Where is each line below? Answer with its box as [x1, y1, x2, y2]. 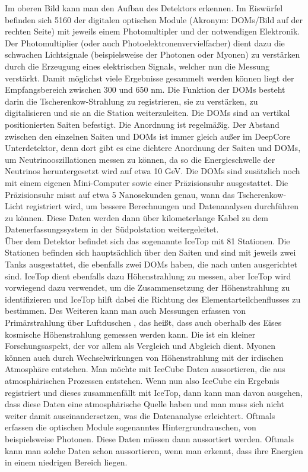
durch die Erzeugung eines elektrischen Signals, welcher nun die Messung [5, 59, 270, 72]
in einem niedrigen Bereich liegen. [5, 456, 128, 468]
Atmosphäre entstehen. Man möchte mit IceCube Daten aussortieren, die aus [5, 363, 285, 375]
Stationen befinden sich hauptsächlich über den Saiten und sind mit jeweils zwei [5, 246, 296, 259]
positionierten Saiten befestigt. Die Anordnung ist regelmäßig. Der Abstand [5, 118, 280, 130]
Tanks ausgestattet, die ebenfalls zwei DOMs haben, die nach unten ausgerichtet [5, 258, 298, 270]
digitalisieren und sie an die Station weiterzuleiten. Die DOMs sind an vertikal [5, 106, 290, 119]
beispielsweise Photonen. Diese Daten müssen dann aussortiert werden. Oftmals [5, 432, 294, 445]
